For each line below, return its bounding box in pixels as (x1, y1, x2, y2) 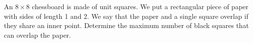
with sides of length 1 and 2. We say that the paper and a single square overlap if (4, 11, 249, 21)
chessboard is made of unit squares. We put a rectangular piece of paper (32, 1, 249, 11)
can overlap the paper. (4, 29, 71, 40)
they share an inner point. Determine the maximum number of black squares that (4, 20, 249, 30)
